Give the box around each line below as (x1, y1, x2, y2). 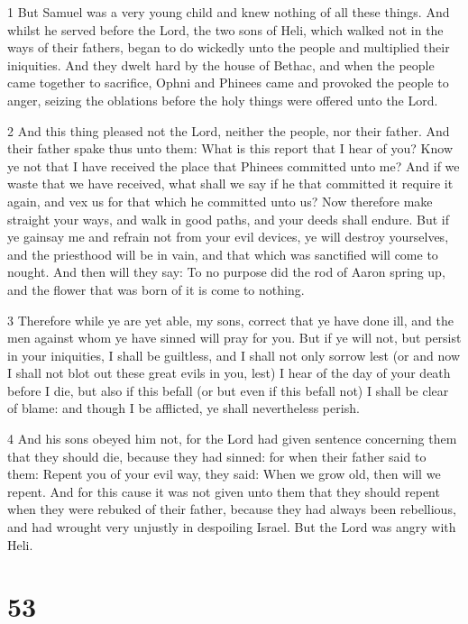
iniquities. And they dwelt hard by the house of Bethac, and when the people (7, 55, 435, 74)
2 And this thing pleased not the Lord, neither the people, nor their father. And (7, 121, 450, 140)
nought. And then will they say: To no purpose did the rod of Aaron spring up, (7, 262, 445, 281)
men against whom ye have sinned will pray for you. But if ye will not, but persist (7, 328, 462, 347)
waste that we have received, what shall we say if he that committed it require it (7, 174, 454, 193)
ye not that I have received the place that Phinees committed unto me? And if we (7, 156, 460, 175)
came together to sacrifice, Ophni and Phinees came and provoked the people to (7, 73, 449, 92)
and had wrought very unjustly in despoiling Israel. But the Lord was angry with (7, 518, 456, 537)
